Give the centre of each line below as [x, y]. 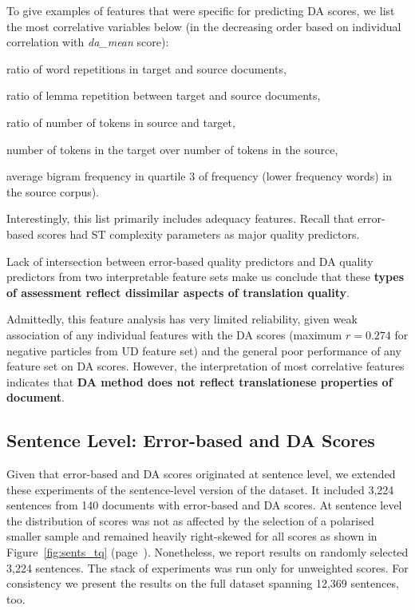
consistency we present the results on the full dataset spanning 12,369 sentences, [203, 583]
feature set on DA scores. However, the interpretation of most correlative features [206, 366]
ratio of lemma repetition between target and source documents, [164, 95]
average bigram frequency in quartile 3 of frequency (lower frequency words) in [200, 176]
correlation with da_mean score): [88, 42]
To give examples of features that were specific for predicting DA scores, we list [201, 10]
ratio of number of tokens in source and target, [121, 122]
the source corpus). [53, 191]
